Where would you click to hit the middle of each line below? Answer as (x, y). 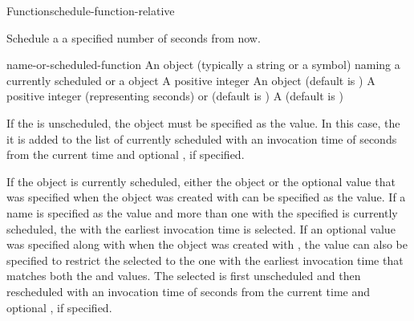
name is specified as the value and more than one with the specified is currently (202, 212)
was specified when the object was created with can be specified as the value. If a (206, 197)
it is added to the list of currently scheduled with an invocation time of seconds (202, 138)
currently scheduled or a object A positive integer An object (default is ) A (191, 80)
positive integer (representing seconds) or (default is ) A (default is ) (175, 96)
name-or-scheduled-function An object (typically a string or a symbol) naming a (203, 65)
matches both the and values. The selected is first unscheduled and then (184, 276)
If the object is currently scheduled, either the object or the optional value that (201, 181)
